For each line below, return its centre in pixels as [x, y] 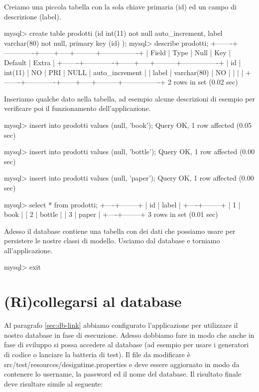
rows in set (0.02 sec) [206, 82]
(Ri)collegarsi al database [93, 301]
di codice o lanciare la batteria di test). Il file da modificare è [97, 354]
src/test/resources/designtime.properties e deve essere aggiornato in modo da [122, 364]
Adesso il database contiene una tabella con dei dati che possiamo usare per [120, 231]
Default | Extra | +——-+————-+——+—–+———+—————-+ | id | [123, 62]
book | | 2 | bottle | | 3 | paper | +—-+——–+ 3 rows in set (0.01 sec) [111, 214]
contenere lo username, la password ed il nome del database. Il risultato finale [123, 374]
